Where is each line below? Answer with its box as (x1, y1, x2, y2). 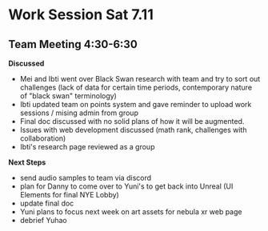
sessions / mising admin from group (19, 108, 138, 117)
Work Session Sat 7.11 (8, 6, 154, 24)
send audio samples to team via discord (19, 173, 152, 182)
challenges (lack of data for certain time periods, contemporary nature (19, 82, 253, 92)
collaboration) (19, 133, 66, 143)
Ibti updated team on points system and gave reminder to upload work (19, 100, 252, 109)
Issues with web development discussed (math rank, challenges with (19, 125, 247, 134)
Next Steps (8, 157, 46, 167)
